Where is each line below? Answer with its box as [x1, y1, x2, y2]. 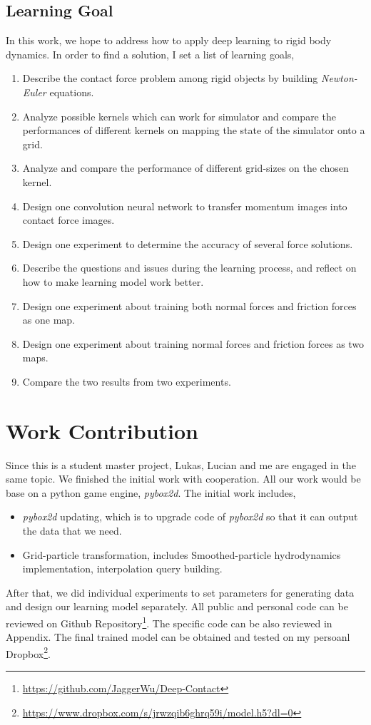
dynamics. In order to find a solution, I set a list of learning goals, [6, 46, 295, 61]
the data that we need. [22, 523, 122, 538]
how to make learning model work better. [22, 274, 204, 289]
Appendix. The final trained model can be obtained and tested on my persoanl [6, 629, 350, 644]
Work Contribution [6, 416, 199, 445]
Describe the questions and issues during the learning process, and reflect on [22, 260, 357, 275]
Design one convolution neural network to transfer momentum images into [22, 198, 347, 213]
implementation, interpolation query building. [22, 561, 223, 576]
